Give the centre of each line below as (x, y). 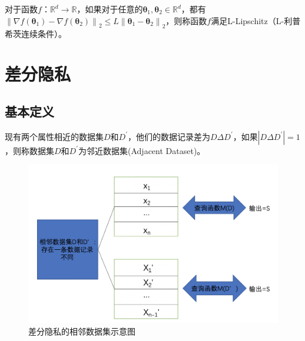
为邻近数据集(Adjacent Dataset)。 (142, 150)
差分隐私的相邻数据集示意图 (82, 331)
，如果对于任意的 (110, 9)
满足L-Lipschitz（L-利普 (256, 20)
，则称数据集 (29, 150)
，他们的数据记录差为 (169, 136)
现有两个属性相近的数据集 (54, 136)
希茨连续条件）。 (36, 33)
